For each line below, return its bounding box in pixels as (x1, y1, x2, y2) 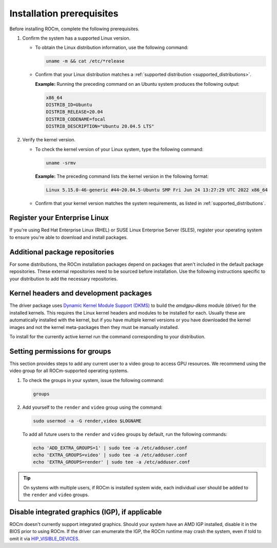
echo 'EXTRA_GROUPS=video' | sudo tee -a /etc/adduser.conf (33, 452, 188, 458)
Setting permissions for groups (9, 347, 111, 356)
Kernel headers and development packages (9, 289, 152, 298)
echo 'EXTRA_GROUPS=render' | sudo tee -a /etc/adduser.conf (33, 459, 190, 465)
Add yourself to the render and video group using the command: (22, 404, 163, 410)
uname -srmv (46, 160, 76, 166)
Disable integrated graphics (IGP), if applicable (9, 507, 162, 516)
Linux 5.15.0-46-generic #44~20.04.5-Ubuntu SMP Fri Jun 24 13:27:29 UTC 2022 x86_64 (46, 187, 268, 193)
